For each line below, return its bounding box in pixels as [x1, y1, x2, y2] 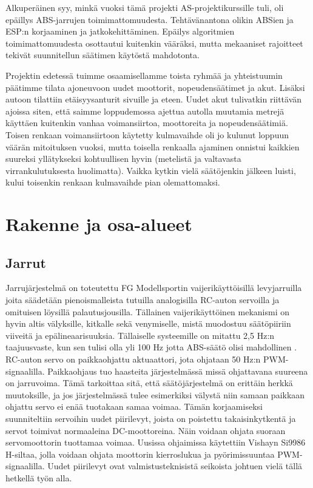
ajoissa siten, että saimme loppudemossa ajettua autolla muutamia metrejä [5, 104, 284, 117]
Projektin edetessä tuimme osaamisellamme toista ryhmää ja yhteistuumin [5, 69, 283, 81]
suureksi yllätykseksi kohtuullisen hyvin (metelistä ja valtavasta [5, 152, 241, 165]
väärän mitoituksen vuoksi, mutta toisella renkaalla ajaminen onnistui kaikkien [5, 140, 300, 153]
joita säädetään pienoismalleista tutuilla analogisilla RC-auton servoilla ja [5, 293, 280, 306]
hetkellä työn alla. [5, 471, 72, 484]
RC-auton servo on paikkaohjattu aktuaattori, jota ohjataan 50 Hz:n [5, 353, 261, 366]
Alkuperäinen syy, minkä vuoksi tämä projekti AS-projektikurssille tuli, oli [5, 1, 284, 13]
